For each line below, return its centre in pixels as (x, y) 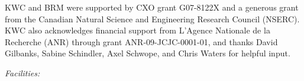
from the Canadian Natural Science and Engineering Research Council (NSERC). (152, 18)
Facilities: (22, 72)
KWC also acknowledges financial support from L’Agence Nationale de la (138, 30)
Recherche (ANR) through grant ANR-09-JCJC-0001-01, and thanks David (141, 41)
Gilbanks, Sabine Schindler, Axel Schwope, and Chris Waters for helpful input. (148, 53)
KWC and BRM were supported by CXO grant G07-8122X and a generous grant (152, 7)
